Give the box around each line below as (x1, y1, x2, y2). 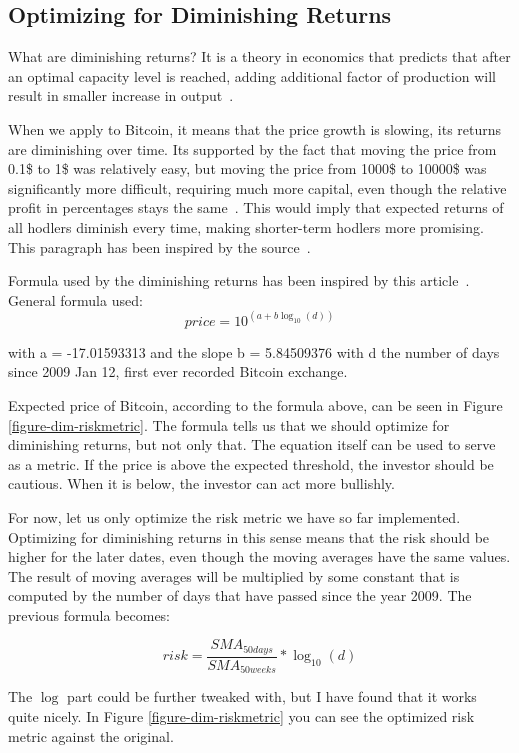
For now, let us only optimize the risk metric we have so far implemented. (8, 506, 461, 527)
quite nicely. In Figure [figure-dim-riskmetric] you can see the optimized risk (8, 706, 475, 727)
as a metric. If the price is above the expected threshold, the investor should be (8, 453, 494, 474)
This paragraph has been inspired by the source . (8, 236, 311, 257)
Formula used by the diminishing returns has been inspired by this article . (8, 270, 470, 291)
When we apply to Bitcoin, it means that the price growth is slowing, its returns (8, 118, 502, 139)
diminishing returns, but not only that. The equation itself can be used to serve (8, 434, 496, 455)
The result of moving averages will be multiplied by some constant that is (8, 565, 460, 586)
